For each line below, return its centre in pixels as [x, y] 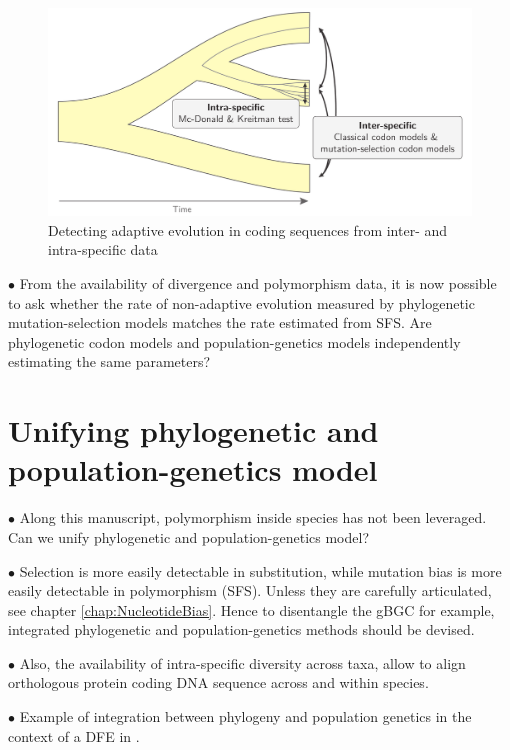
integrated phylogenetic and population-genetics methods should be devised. [241, 629]
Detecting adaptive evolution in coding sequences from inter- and [248, 229]
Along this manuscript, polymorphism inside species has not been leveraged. [253, 517]
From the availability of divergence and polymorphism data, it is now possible [258, 283]
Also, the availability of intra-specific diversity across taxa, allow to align [242, 662]
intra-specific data [103, 249]
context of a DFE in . [74, 735]
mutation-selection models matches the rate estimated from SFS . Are [220, 322]
